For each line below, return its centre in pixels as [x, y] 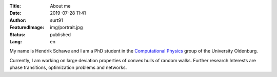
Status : [17, 34]
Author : [18, 20]
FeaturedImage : [27, 28]
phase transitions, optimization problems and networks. [68, 68]
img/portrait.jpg [66, 28]
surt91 [57, 20]
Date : [15, 13]
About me [60, 6]
